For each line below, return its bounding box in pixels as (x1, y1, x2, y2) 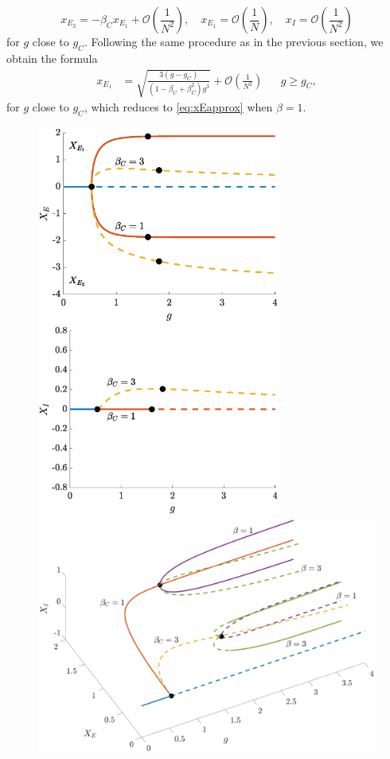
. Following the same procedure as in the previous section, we (84, 33, 384, 49)
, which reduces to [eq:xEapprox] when (84, 98, 273, 115)
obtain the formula (6, 49, 98, 66)
